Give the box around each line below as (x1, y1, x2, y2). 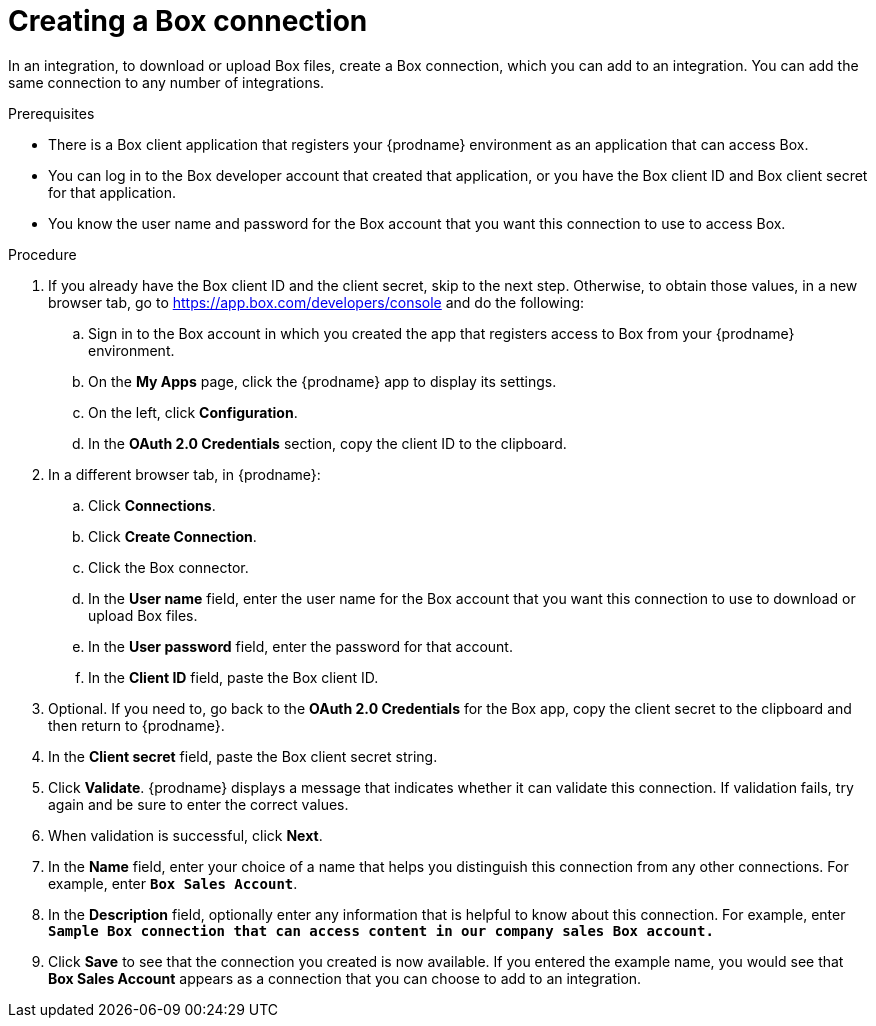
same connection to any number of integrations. (8, 73, 325, 91)
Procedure (8, 245, 77, 263)
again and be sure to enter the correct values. (48, 795, 349, 813)
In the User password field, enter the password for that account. (88, 637, 513, 655)
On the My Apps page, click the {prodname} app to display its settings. (88, 372, 557, 390)
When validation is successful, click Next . (48, 826, 323, 844)
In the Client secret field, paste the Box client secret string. (48, 747, 438, 765)
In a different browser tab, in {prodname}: (48, 465, 321, 483)
